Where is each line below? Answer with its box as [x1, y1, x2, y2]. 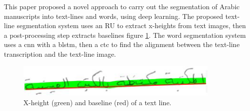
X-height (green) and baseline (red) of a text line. [23, 97, 172, 107]
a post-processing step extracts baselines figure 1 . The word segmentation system [4, 30, 246, 40]
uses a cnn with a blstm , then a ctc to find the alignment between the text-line [4, 39, 240, 49]
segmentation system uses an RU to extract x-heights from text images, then [17, 20, 246, 31]
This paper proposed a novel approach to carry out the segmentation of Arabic [4, 1, 240, 11]
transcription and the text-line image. [4, 48, 116, 59]
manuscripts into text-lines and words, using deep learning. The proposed [4, 11, 223, 21]
